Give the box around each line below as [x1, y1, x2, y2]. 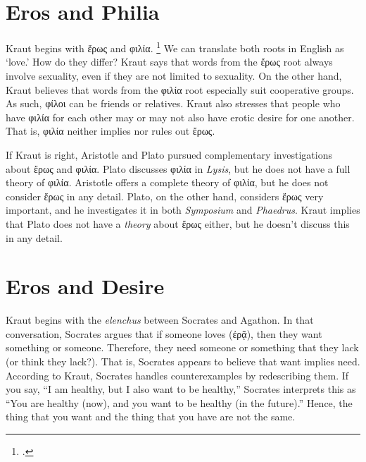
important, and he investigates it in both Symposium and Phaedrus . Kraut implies [6, 202, 360, 217]
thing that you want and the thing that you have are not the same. [6, 409, 296, 424]
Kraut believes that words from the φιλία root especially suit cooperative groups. [6, 82, 354, 97]
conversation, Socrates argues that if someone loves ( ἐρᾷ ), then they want [6, 326, 322, 341]
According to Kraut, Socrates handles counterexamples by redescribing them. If [6, 367, 349, 382]
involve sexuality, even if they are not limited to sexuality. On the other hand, [6, 68, 342, 83]
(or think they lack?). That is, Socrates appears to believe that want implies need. [6, 354, 360, 368]
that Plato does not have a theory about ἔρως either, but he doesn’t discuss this [6, 216, 350, 231]
